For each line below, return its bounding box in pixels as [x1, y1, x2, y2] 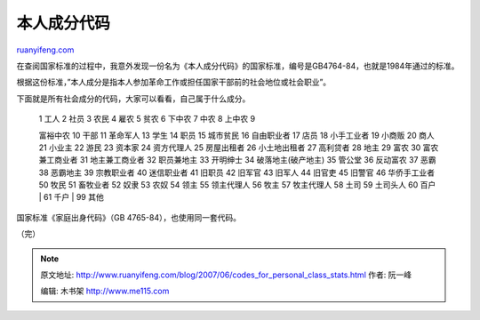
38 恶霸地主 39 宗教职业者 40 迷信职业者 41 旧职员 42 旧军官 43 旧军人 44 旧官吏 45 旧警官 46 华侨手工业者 [38, 167, 436, 178]
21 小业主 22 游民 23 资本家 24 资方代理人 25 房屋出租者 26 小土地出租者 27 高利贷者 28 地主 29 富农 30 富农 [38, 142, 439, 153]
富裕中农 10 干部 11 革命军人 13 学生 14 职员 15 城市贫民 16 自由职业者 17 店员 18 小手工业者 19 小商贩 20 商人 [38, 130, 435, 140]
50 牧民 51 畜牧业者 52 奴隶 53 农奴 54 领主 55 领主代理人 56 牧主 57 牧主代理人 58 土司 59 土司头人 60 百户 [38, 180, 436, 190]
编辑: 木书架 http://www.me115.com [40, 285, 170, 297]
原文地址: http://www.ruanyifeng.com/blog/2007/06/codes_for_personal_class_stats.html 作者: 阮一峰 [40, 269, 412, 280]
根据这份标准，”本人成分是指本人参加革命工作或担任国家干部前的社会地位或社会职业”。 [16, 76, 332, 88]
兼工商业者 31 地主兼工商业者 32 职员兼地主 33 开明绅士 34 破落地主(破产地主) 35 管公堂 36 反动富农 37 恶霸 [38, 155, 436, 165]
